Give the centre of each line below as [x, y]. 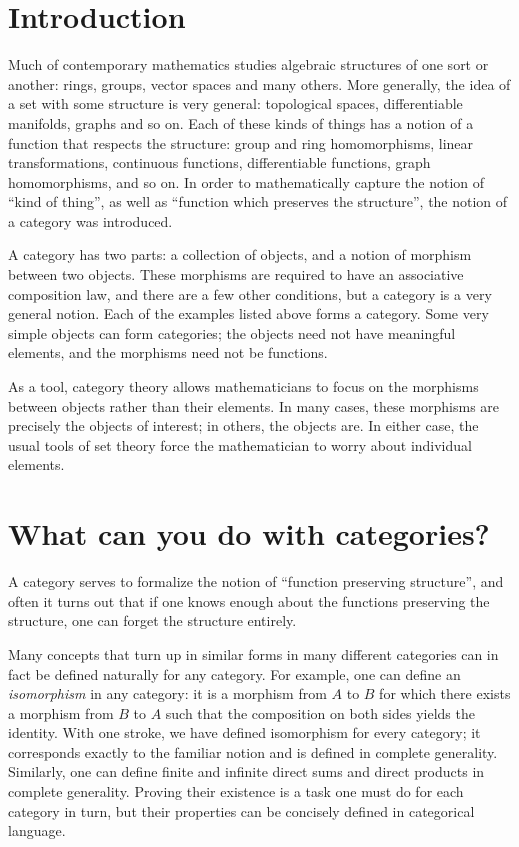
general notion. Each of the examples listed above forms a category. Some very [248, 313]
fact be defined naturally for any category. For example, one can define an [234, 673]
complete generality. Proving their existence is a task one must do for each [236, 791]
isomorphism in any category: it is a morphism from [167, 693]
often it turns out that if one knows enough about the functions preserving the [249, 600]
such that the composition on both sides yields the [320, 712]
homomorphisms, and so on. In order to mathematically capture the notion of [246, 181]
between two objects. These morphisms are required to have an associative [236, 274]
